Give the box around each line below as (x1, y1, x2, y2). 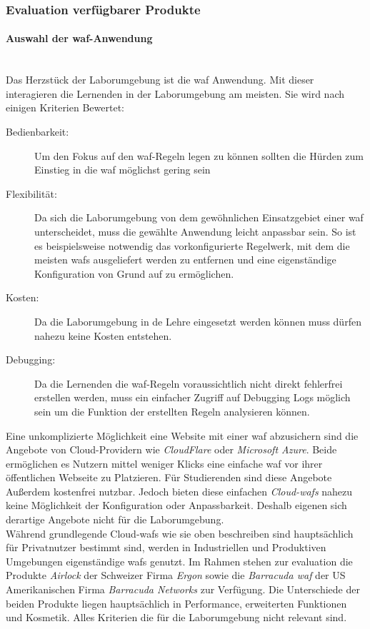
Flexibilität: (6, 186, 57, 201)
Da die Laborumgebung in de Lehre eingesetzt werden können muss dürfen (34, 313, 361, 328)
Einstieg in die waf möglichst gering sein (34, 162, 211, 177)
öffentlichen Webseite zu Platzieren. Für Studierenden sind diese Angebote (6, 470, 332, 485)
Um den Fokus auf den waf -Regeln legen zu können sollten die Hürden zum (34, 148, 364, 163)
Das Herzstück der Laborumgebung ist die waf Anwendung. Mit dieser (6, 72, 314, 87)
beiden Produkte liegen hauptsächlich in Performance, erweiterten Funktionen (6, 595, 347, 610)
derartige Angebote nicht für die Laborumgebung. (6, 512, 224, 527)
